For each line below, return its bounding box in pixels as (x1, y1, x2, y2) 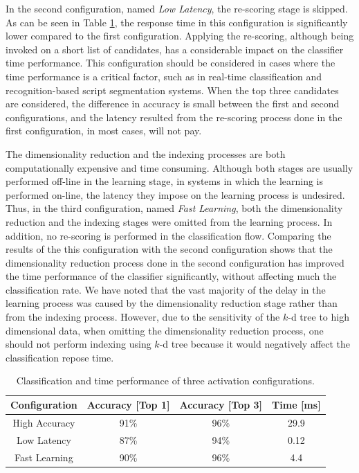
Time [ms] (272, 398, 321, 412)
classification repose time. (6, 350, 114, 364)
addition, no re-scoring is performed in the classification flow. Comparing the (6, 228, 331, 242)
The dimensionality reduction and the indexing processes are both (6, 146, 286, 161)
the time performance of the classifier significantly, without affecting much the (6, 269, 337, 283)
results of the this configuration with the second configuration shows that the (6, 242, 333, 256)
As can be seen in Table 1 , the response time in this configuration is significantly (6, 15, 348, 29)
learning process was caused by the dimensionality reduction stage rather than (6, 296, 338, 310)
